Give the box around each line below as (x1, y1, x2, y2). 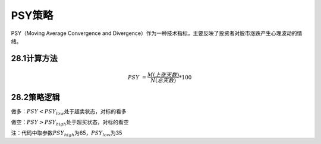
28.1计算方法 (11, 53, 58, 63)
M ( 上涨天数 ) (147, 72, 180, 78)
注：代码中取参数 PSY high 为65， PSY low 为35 (11, 129, 122, 138)
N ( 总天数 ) (150, 77, 177, 84)
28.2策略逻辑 (11, 92, 60, 102)
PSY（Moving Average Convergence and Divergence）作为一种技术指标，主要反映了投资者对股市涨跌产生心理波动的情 (11, 30, 303, 37)
